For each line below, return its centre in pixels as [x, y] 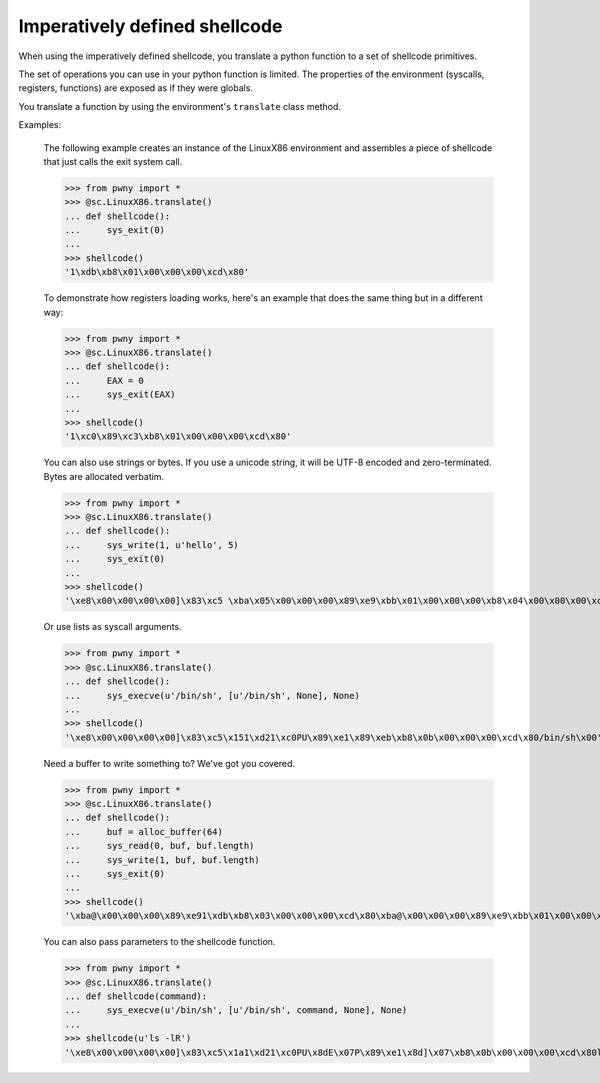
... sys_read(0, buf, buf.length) [159, 846]
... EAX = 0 [104, 380]
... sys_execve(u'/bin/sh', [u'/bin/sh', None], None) [212, 695]
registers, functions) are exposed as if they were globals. [136, 88]
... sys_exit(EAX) [120, 394]
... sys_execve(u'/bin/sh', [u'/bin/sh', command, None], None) [236, 1010]
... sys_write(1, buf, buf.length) [162, 859]
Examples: [40, 125]
